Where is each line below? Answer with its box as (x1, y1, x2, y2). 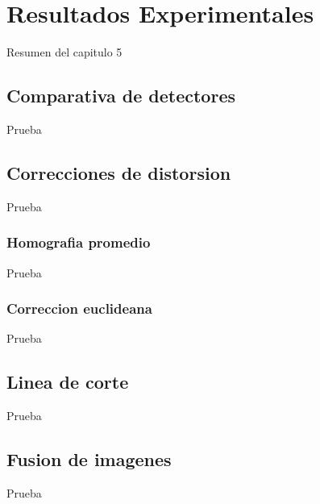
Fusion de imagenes (6, 447, 172, 472)
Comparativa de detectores (6, 83, 235, 108)
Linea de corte (6, 369, 129, 394)
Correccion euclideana (6, 298, 152, 319)
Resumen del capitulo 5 (6, 44, 123, 60)
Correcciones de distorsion (6, 160, 231, 185)
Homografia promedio (6, 232, 151, 252)
